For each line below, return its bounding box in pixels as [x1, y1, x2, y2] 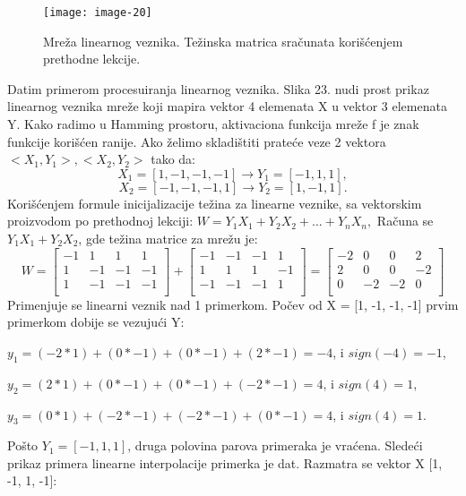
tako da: [151, 150, 195, 168]
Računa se [376, 211, 434, 230]
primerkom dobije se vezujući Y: [7, 312, 185, 331]
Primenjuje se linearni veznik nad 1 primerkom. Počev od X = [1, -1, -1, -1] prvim [7, 295, 459, 313]
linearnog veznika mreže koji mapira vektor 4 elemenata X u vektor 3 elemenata [7, 97, 447, 115]
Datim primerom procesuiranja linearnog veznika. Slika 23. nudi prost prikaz [7, 79, 429, 98]
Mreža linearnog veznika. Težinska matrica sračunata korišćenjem [43, 31, 403, 50]
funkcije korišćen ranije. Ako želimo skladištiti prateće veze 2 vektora [7, 132, 386, 150]
